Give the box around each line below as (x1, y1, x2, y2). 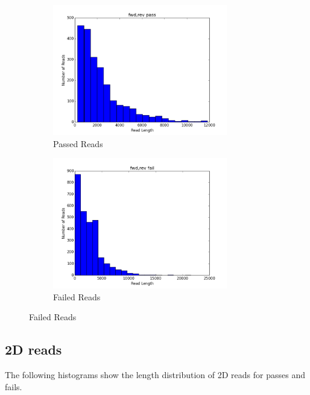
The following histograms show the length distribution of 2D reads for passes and (5, 368, 305, 381)
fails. (5, 380, 22, 393)
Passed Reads (53, 137, 103, 150)
